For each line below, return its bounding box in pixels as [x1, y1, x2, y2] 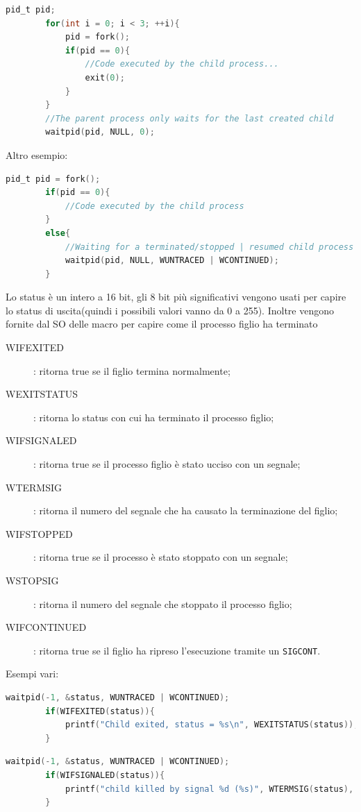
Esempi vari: [6, 666, 59, 681]
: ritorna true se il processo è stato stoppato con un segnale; [33, 550, 288, 564]
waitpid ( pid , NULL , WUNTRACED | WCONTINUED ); [65, 255, 279, 266]
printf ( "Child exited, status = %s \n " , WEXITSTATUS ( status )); [65, 720, 359, 730]
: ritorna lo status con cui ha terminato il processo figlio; [33, 409, 274, 424]
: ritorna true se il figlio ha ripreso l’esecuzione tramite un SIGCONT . [33, 643, 321, 657]
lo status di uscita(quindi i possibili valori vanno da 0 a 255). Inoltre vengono [6, 303, 335, 317]
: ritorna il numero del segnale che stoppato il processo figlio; [33, 596, 292, 611]
